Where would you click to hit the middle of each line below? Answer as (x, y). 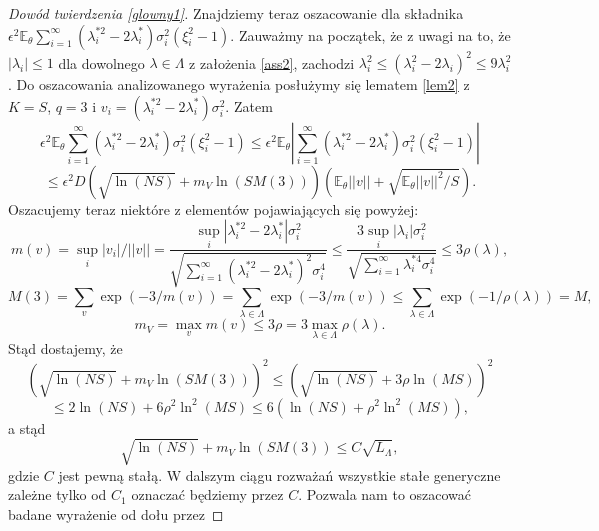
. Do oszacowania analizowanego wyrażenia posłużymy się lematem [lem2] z (239, 84)
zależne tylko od (57, 494)
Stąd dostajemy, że (65, 348)
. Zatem (249, 105)
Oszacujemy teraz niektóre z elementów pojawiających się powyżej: (213, 208)
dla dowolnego (101, 62)
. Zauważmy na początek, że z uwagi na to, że (370, 34)
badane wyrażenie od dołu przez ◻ (116, 513)
